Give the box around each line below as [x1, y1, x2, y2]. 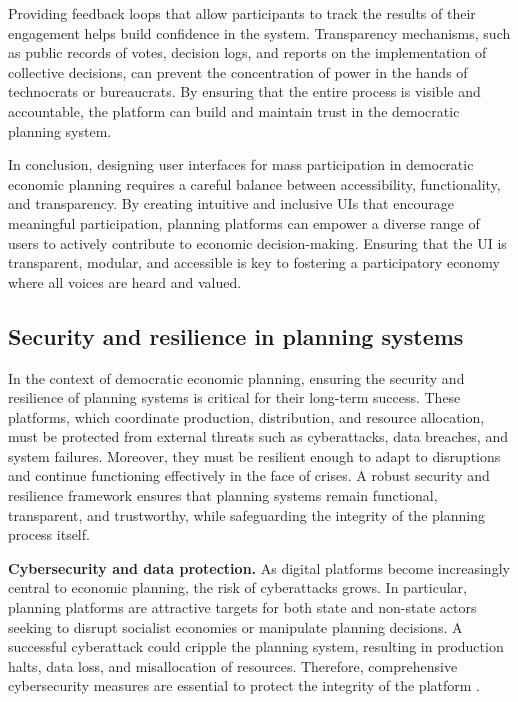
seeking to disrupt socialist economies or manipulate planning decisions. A [8, 616, 463, 637]
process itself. [8, 524, 90, 545]
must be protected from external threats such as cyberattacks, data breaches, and [8, 426, 508, 447]
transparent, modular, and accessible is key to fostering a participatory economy [8, 252, 500, 273]
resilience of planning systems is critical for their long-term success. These [8, 387, 461, 408]
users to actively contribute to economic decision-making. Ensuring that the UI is [8, 232, 507, 253]
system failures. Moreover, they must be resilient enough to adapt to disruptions [8, 445, 501, 466]
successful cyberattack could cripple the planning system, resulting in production [8, 636, 504, 657]
